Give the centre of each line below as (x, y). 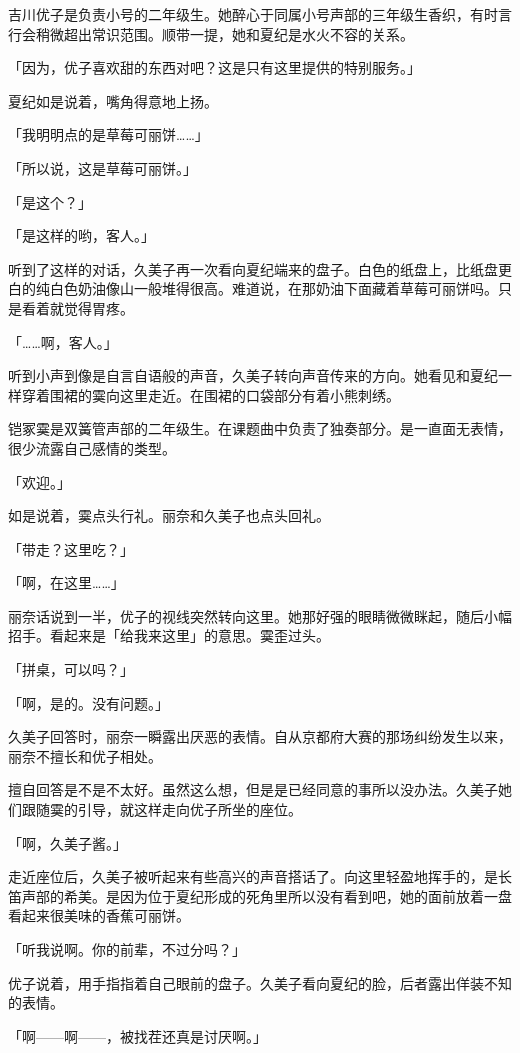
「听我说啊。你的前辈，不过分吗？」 (127, 949)
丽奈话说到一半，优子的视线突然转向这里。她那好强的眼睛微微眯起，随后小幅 (260, 615)
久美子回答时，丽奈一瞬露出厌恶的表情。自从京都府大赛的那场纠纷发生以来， (260, 736)
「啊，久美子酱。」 (67, 842)
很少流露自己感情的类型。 (92, 447)
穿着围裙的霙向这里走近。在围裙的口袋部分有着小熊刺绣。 (210, 394)
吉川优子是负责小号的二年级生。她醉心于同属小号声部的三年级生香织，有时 (253, 14)
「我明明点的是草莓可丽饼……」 (108, 134)
